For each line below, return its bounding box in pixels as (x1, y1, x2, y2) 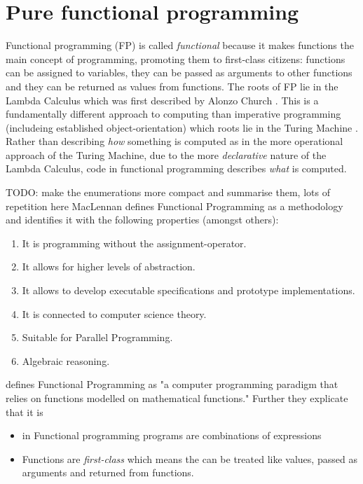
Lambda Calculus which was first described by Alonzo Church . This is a (6, 92, 319, 107)
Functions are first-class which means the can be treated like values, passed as (22, 451, 357, 466)
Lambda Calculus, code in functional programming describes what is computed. (6, 161, 347, 176)
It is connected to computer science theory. (22, 306, 207, 321)
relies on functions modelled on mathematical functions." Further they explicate (6, 391, 348, 405)
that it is (6, 404, 43, 419)
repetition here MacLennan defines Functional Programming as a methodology (6, 198, 343, 213)
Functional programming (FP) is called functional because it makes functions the (6, 38, 354, 53)
